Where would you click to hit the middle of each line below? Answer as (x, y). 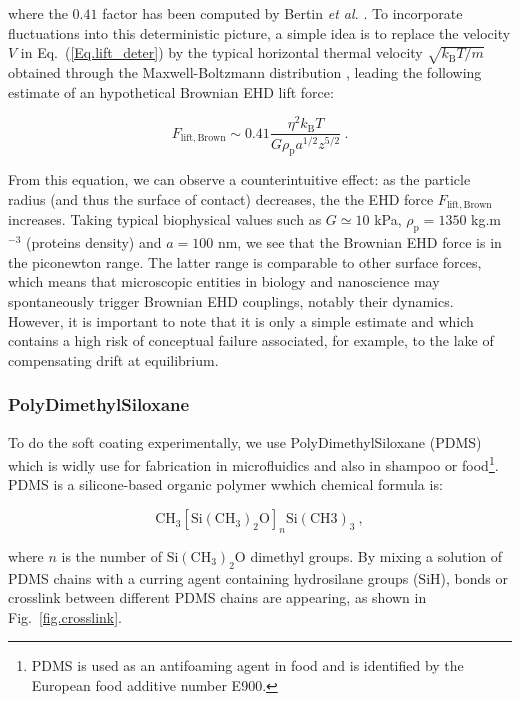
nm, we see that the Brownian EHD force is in (359, 242)
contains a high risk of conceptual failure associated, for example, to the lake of (251, 340)
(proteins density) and (93, 242)
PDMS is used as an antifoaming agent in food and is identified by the (247, 665)
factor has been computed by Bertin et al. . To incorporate (282, 13)
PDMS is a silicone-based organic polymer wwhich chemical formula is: (225, 484)
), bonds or (474, 577)
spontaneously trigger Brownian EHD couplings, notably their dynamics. (231, 301)
